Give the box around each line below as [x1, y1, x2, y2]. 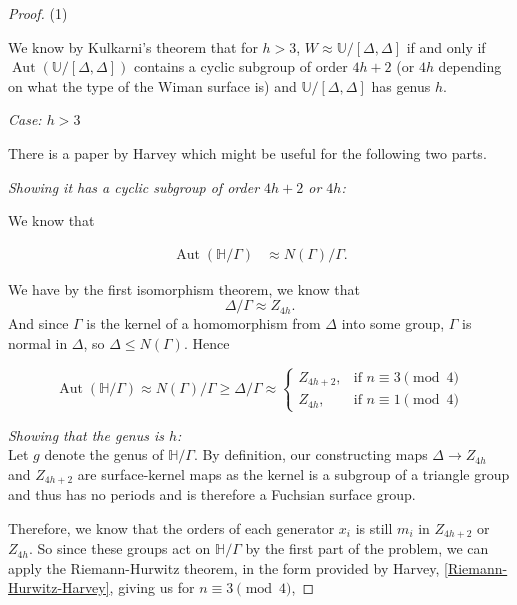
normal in [8, 332, 68, 353]
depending [438, 56, 502, 77]
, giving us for [109, 577, 195, 598]
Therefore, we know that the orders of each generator [8, 517, 335, 538]
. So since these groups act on [28, 538, 211, 559]
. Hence [183, 332, 230, 353]
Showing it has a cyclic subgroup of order [8, 176, 260, 197]
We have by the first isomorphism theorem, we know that [8, 278, 360, 299]
